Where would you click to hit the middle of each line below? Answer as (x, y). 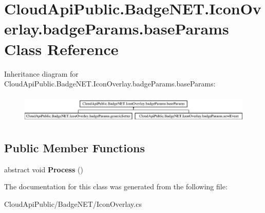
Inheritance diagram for (41, 73)
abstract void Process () (44, 169)
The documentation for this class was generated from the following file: (116, 187)
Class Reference (61, 49)
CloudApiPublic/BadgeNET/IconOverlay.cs (73, 203)
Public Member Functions (74, 147)
